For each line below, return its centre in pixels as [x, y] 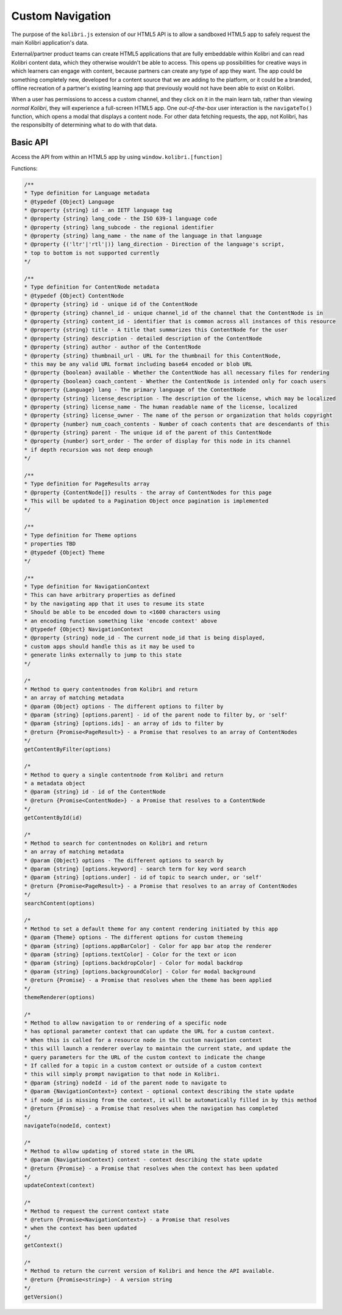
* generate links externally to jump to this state [103, 655]
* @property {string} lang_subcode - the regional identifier [119, 227]
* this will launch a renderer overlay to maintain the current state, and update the [158, 1049]
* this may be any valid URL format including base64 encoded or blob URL [138, 364]
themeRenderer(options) [60, 997]
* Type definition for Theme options [80, 535]
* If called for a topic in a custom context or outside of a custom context [143, 1066]
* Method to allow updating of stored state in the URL [109, 1151]
